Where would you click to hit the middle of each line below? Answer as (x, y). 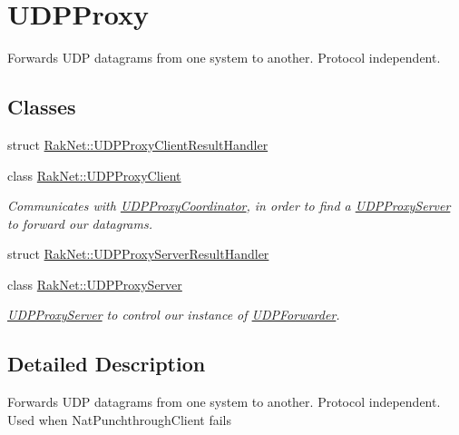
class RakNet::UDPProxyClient (94, 175)
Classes (42, 107)
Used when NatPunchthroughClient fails (119, 419)
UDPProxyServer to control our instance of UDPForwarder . (174, 315)
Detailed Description (107, 364)
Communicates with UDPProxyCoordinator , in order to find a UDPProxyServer (229, 206)
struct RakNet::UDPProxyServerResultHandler (138, 254)
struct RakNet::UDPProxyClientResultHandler (138, 144)
